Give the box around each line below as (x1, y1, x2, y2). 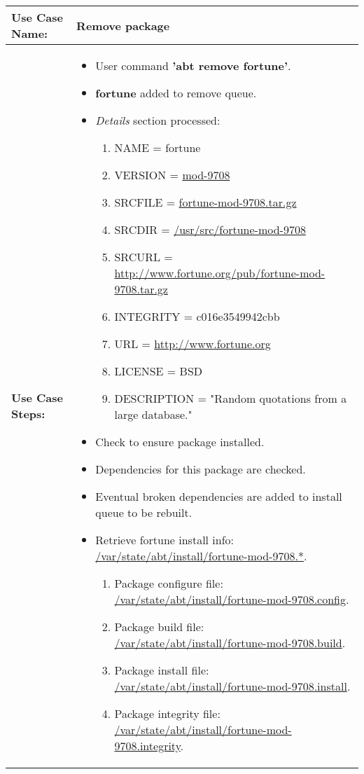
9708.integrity (114, 738, 181, 754)
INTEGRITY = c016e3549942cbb (114, 308, 280, 324)
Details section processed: (95, 112, 220, 128)
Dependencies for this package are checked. (95, 461, 306, 477)
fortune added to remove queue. (95, 85, 257, 101)
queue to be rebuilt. (95, 504, 192, 520)
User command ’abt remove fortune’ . (95, 57, 291, 74)
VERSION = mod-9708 (114, 167, 230, 183)
